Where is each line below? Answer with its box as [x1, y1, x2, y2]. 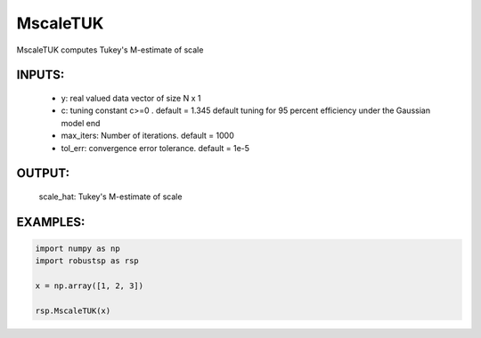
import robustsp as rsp [35, 256, 140, 266]
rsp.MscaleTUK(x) [35, 305, 111, 316]
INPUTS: [16, 68, 65, 83]
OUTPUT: [16, 165, 70, 181]
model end [61, 117, 101, 128]
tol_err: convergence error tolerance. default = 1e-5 [61, 142, 249, 153]
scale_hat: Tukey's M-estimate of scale [38, 191, 183, 202]
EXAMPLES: [16, 214, 86, 229]
